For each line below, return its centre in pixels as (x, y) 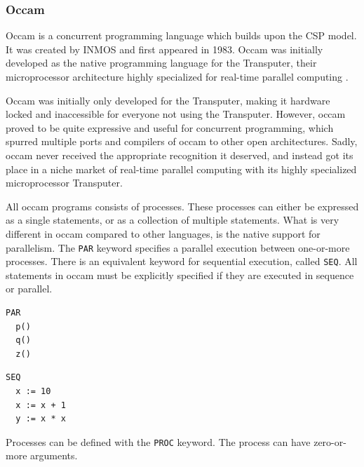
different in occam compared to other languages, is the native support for (163, 233)
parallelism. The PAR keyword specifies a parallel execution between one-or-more (178, 247)
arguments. (54, 455)
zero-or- (330, 441)
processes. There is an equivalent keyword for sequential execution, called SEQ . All (182, 261)
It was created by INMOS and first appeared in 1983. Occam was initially (164, 49)
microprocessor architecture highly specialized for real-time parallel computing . (177, 76)
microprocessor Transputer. (64, 183)
